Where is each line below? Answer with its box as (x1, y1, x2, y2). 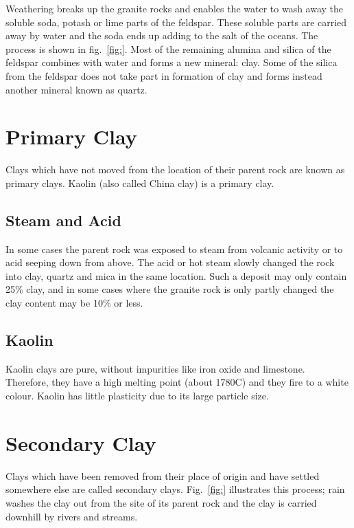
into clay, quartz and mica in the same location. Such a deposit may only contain (5, 268, 347, 283)
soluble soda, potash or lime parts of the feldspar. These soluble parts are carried (5, 14, 347, 29)
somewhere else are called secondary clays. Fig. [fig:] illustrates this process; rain (5, 482, 345, 496)
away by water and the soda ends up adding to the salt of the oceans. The (5, 28, 318, 43)
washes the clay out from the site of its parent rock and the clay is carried (5, 495, 317, 509)
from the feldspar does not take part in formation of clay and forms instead (5, 68, 322, 82)
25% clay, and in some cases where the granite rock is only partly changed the (5, 282, 334, 296)
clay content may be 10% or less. (5, 296, 143, 310)
